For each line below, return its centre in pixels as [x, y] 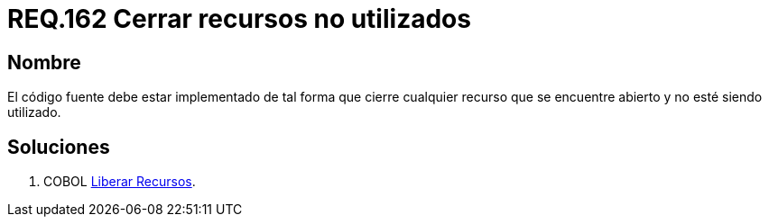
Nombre [44, 62]
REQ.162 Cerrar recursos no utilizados [239, 19]
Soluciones [59, 147]
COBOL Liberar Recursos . [120, 182]
